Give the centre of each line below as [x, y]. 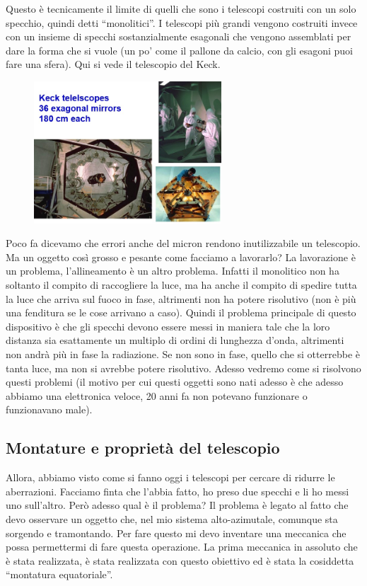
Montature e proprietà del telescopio [143, 448]
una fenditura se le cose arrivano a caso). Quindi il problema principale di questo [181, 312]
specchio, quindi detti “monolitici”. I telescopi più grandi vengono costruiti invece [182, 22]
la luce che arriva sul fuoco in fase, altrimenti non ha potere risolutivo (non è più [181, 298]
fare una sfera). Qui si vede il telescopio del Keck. [113, 64]
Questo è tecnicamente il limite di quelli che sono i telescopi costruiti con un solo [181, 8]
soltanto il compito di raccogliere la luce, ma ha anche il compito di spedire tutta [181, 285]
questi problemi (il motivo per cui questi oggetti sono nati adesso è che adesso [175, 382]
